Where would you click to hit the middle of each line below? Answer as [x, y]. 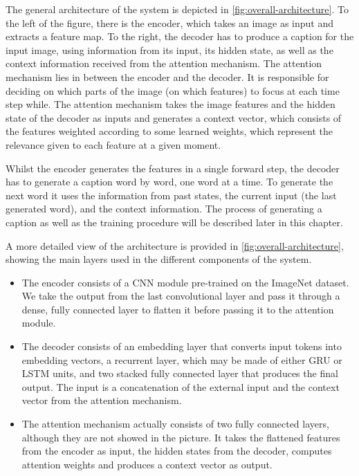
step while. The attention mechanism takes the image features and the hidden [171, 104]
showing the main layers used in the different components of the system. [159, 259]
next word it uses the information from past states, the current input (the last [171, 195]
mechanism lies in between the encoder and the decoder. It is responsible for [167, 76]
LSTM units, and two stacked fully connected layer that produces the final [180, 373]
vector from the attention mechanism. [102, 400]
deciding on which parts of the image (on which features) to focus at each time [173, 90]
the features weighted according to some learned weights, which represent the [169, 131]
